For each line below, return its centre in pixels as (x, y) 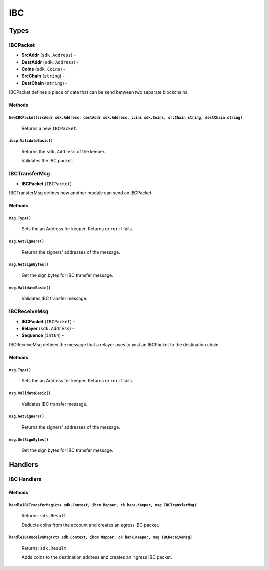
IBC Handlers (25, 479)
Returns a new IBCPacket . (50, 128)
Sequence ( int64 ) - (43, 335)
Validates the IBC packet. (47, 161)
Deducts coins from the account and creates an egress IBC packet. (90, 525)
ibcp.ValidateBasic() (31, 141)
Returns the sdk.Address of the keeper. (64, 152)
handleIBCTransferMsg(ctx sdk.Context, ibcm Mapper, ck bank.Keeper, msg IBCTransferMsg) (103, 505)
